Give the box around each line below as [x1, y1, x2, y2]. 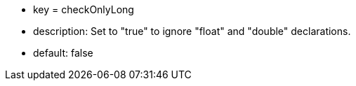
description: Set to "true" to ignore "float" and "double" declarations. [33, 25, 351, 37]
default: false [33, 47, 93, 59]
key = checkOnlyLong [33, 3, 134, 15]
